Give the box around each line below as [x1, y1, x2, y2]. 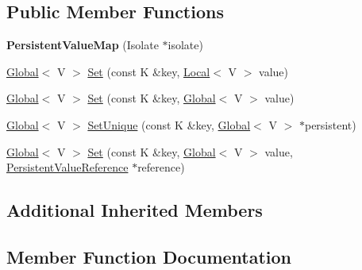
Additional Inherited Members [6, 198, 263, 222]
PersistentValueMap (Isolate [6, 37, 159, 53]
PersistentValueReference [6, 159, 129, 175]
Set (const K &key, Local [87, 63, 210, 79]
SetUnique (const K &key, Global [87, 116, 251, 133]
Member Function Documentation [6, 244, 292, 268]
